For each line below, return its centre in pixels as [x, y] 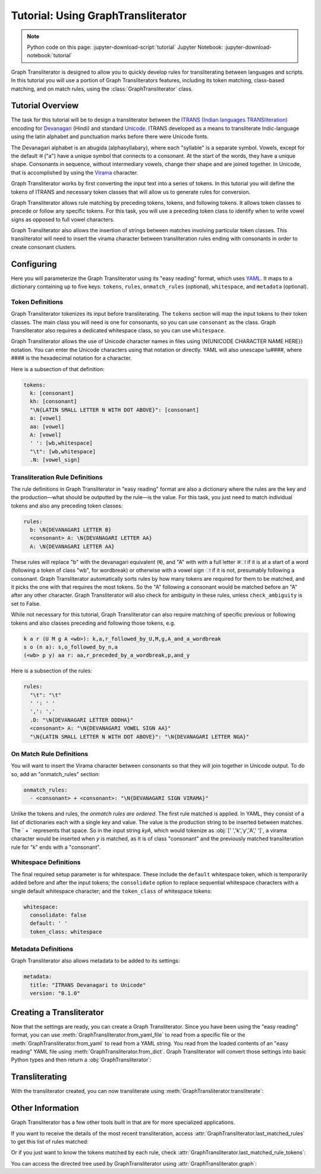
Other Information [45, 1108]
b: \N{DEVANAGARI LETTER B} [71, 530]
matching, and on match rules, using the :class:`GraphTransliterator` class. [102, 89]
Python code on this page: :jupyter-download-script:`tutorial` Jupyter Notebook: [125, 47]
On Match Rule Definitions [50, 753]
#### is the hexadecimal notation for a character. [71, 358]
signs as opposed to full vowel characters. [63, 219]
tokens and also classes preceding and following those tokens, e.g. [93, 623]
